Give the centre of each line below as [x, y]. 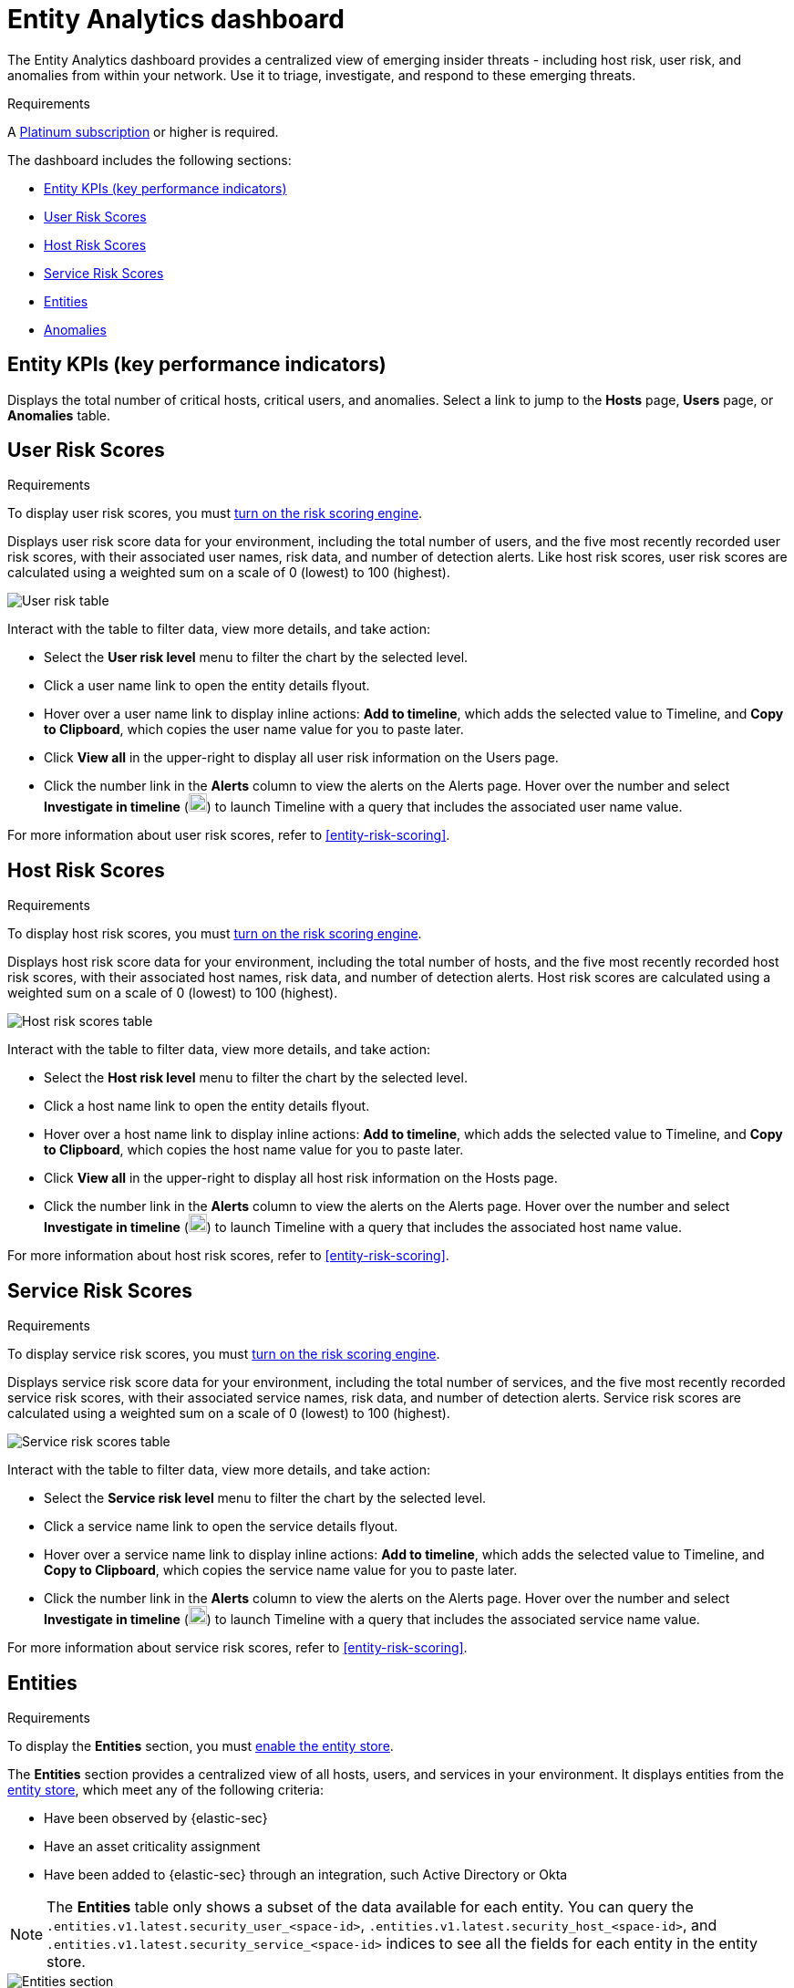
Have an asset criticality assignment [152, 1846]
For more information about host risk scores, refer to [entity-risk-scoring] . [228, 1256]
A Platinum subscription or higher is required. [143, 131]
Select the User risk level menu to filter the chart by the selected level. [256, 657]
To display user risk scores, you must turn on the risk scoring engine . [215, 513]
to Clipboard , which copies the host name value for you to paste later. [254, 1150]
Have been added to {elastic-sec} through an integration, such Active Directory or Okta [306, 1874]
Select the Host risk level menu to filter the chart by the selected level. [256, 1078]
